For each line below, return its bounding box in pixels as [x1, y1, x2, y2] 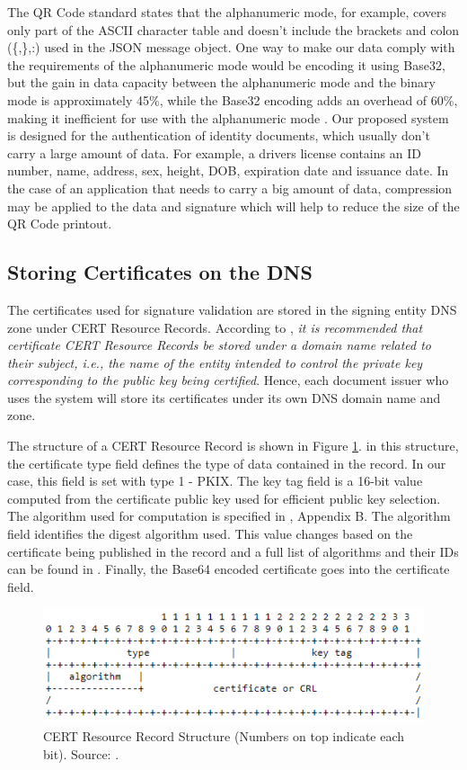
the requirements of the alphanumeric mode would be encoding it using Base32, [7, 55, 445, 74]
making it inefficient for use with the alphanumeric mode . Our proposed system [7, 108, 449, 127]
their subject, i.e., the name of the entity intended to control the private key [7, 353, 423, 372]
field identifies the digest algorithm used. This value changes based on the [7, 524, 413, 543]
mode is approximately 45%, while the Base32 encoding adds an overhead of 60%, [7, 90, 458, 109]
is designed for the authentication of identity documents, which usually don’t [7, 126, 430, 145]
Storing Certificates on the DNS [7, 258, 313, 286]
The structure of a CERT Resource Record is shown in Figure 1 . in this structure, [7, 436, 459, 455]
